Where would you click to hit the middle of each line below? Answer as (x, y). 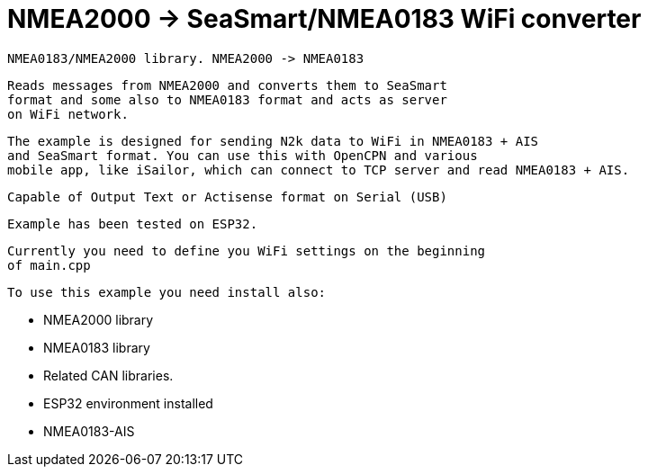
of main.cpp (49, 265)
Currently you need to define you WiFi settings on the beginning (247, 250)
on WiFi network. (68, 114)
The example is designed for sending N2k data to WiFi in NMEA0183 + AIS (273, 141)
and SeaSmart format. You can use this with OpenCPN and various (243, 155)
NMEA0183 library (97, 347)
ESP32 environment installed (128, 403)
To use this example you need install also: (167, 292)
